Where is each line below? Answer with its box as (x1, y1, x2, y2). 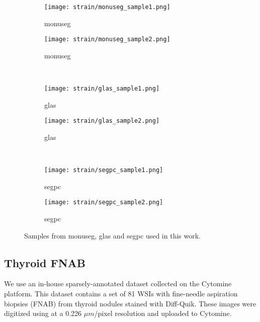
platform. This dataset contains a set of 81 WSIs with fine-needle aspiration (4, 288, 238, 299)
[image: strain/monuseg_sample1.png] (44, 4, 170, 11)
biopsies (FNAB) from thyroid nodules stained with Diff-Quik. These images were (4, 298, 256, 308)
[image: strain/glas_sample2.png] (44, 117, 160, 125)
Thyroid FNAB (4, 255, 86, 270)
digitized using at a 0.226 (4, 308, 82, 318)
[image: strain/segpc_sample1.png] (44, 167, 163, 174)
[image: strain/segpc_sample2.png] (44, 199, 163, 206)
